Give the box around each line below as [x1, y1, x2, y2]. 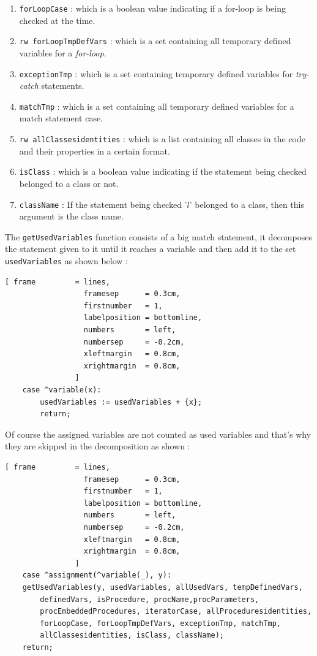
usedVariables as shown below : [5, 254, 128, 267]
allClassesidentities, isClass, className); [40, 631, 224, 640]
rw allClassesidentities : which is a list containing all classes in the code [19, 132, 305, 145]
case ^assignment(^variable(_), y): [22, 571, 172, 580]
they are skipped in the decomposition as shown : [5, 440, 190, 452]
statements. [41, 79, 84, 92]
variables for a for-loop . [19, 46, 106, 59]
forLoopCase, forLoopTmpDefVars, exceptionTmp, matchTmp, [40, 619, 282, 628]
